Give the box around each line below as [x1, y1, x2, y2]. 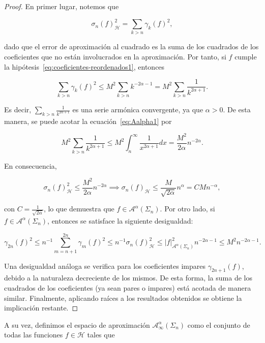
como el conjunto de [187, 319, 250, 330]
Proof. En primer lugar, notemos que [4, 1, 119, 11]
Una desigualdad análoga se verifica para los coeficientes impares [4, 260, 205, 271]
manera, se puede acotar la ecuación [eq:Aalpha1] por [4, 115, 172, 126]
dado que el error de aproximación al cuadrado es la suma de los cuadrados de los [4, 41, 259, 52]
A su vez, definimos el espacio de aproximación [4, 319, 150, 330]
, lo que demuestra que [43, 203, 114, 214]
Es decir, [4, 104, 32, 114]
